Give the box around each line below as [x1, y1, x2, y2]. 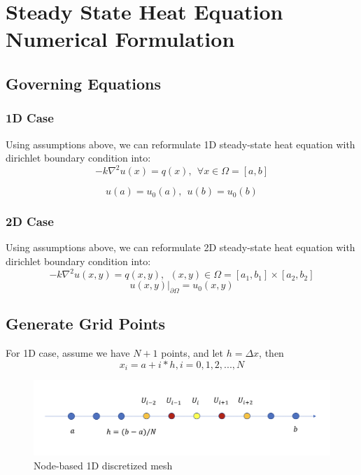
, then [259, 346, 284, 360]
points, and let [161, 346, 224, 360]
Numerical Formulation [6, 24, 235, 53]
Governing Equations [6, 72, 162, 94]
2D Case [6, 213, 54, 230]
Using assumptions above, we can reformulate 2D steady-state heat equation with [6, 240, 355, 255]
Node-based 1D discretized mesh [34, 458, 173, 472]
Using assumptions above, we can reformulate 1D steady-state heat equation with [6, 136, 355, 151]
